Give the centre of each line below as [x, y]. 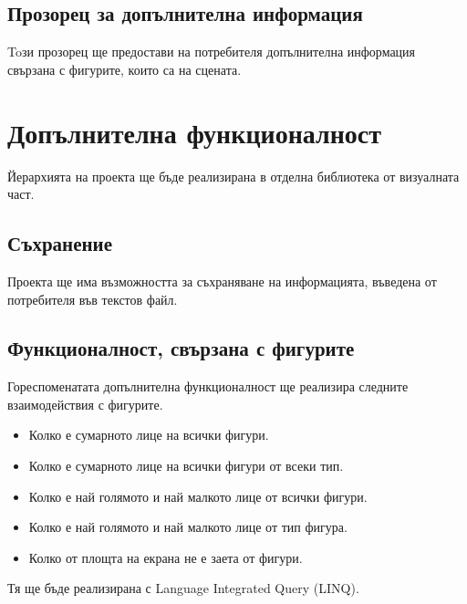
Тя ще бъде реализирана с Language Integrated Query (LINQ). [183, 588]
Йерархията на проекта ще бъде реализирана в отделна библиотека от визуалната [233, 176]
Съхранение [60, 243]
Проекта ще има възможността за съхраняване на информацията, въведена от [222, 281]
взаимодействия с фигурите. [85, 404]
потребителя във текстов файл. [93, 299]
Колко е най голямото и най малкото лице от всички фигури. [198, 496]
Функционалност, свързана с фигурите [181, 348]
